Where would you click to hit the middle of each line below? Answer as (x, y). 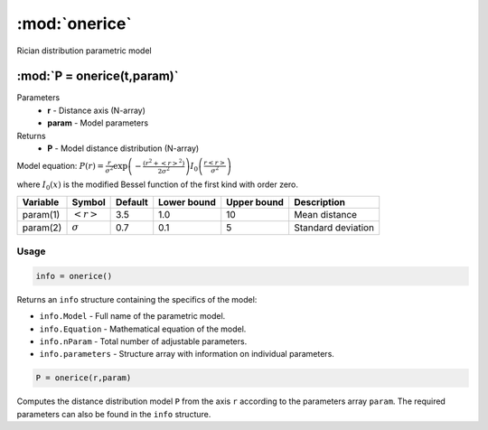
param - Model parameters (98, 123)
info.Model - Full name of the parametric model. (132, 316)
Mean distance (325, 214)
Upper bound (255, 201)
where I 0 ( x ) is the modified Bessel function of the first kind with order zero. (157, 186)
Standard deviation (334, 228)
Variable (41, 201)
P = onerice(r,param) (84, 378)
